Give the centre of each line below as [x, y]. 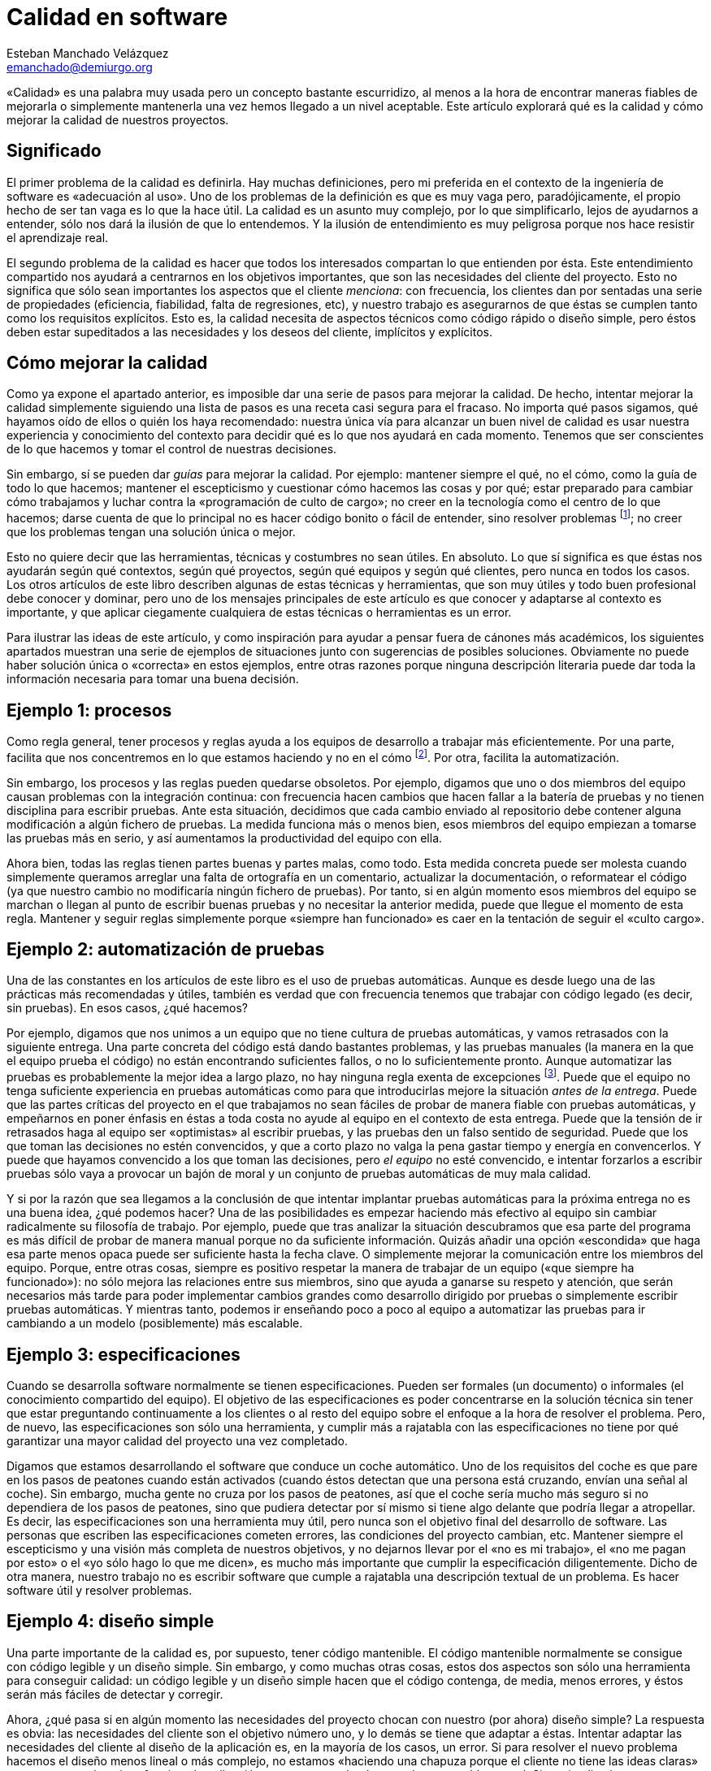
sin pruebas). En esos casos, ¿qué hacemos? [127, 1008]
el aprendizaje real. [58, 237]
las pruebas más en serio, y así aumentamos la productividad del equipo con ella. [225, 838]
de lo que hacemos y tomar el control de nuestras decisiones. [172, 449]
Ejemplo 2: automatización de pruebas [166, 950]
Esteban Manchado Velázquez [88, 53]
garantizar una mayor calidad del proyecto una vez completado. [177, 1440]
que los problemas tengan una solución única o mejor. [151, 532]
